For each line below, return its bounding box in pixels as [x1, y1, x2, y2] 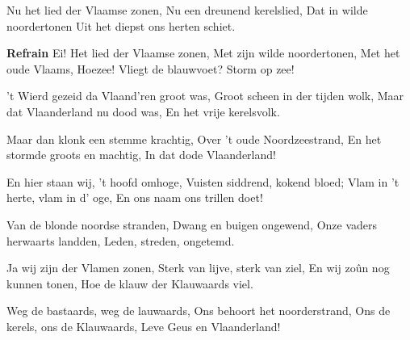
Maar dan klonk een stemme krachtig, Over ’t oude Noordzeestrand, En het [6, 130, 382, 147]
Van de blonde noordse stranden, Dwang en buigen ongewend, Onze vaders [6, 216, 378, 233]
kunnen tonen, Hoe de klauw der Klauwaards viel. [6, 275, 253, 292]
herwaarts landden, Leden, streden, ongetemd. [6, 232, 235, 249]
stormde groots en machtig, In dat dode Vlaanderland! [6, 146, 276, 163]
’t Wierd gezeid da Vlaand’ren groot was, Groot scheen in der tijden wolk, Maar [6, 87, 404, 104]
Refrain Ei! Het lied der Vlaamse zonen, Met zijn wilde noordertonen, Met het [6, 44, 400, 61]
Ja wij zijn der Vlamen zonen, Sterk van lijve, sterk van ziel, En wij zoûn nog [6, 259, 390, 276]
